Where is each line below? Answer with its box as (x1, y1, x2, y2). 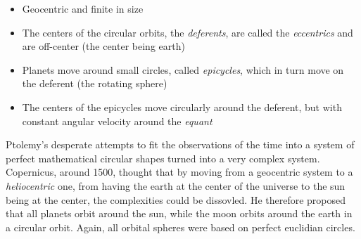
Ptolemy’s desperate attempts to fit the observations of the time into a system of (6, 137, 355, 152)
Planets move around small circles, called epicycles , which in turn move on (22, 62, 344, 77)
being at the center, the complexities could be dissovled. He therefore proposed (6, 192, 346, 207)
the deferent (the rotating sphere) (22, 76, 167, 91)
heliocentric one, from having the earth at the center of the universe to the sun (6, 178, 346, 193)
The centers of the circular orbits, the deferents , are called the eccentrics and (22, 25, 353, 39)
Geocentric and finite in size (22, 1, 144, 15)
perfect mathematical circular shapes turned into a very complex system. (6, 150, 320, 165)
